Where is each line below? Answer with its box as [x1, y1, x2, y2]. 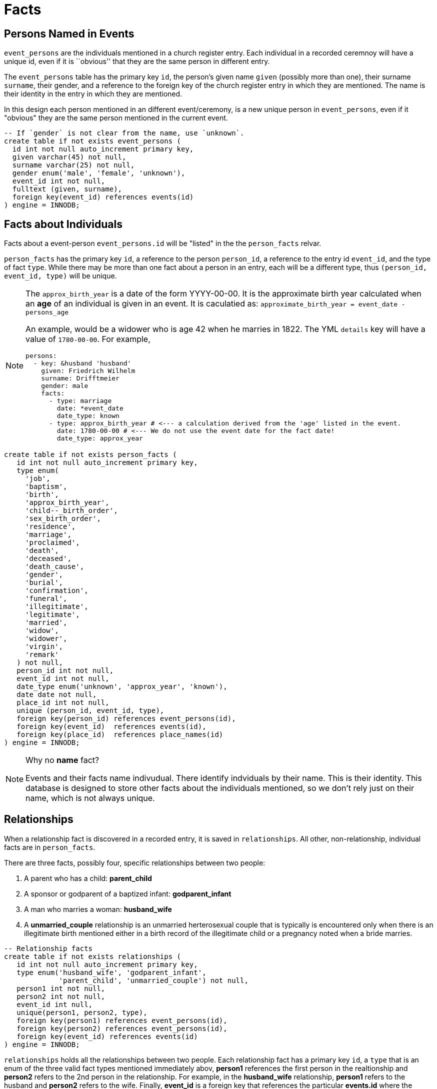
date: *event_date [56, 404, 123, 412]
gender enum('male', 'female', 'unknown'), [12, 169, 185, 177]
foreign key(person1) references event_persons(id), [16, 1016, 227, 1024]
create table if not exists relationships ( [4, 952, 181, 960]
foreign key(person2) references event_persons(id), [16, 1024, 227, 1032]
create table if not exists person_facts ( [4, 450, 177, 459]
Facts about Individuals [4, 217, 122, 230]
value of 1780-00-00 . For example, [25, 334, 150, 344]
